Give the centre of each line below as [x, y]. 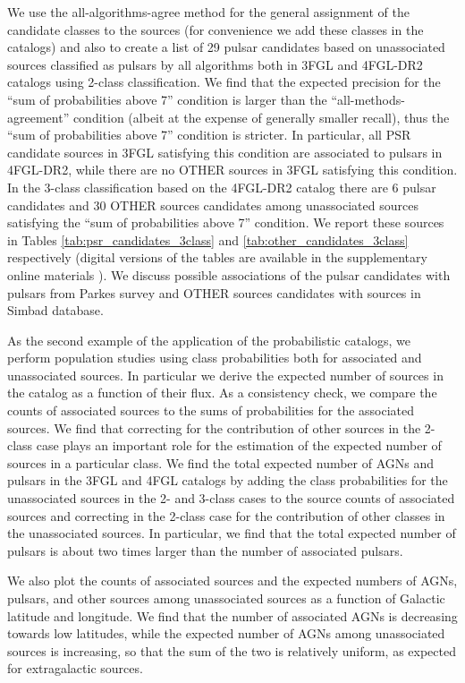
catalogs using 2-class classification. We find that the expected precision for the [224, 82]
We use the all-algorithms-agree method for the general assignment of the [208, 12]
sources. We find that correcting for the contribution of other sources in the [214, 427]
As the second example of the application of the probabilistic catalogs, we [209, 340]
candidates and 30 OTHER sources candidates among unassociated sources [213, 205]
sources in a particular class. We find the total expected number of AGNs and [221, 462]
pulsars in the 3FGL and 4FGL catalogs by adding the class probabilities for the [228, 480]
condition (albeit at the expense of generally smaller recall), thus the [261, 117]
